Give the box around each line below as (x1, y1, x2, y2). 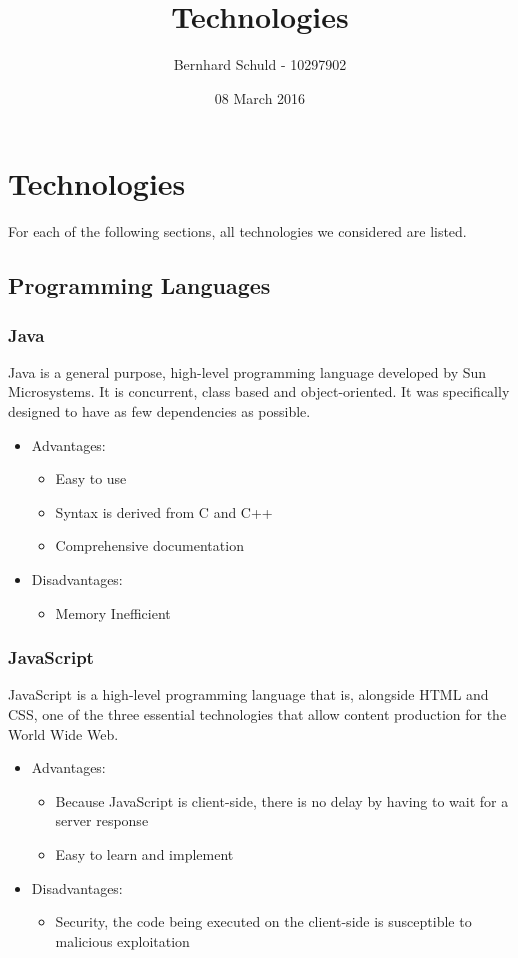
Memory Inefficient (55, 602, 171, 623)
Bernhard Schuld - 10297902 (173, 54, 347, 75)
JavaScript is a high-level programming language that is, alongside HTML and (8, 684, 489, 705)
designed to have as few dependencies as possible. (8, 401, 311, 422)
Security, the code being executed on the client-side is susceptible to (55, 911, 472, 932)
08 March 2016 (214, 87, 306, 108)
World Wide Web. (8, 723, 119, 744)
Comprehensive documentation (55, 535, 244, 556)
